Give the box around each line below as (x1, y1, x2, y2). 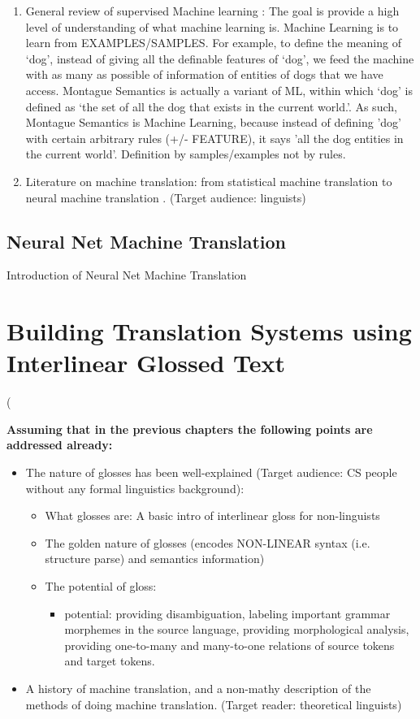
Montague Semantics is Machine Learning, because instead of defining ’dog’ (25, 114, 401, 131)
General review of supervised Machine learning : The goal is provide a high (25, 2, 400, 19)
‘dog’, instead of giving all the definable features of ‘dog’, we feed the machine (25, 50, 414, 67)
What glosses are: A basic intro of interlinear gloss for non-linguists (45, 507, 380, 524)
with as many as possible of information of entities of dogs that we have (25, 66, 383, 83)
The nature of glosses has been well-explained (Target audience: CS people (25, 464, 397, 481)
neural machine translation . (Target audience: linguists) (25, 188, 306, 206)
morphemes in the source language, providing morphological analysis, (64, 621, 409, 638)
